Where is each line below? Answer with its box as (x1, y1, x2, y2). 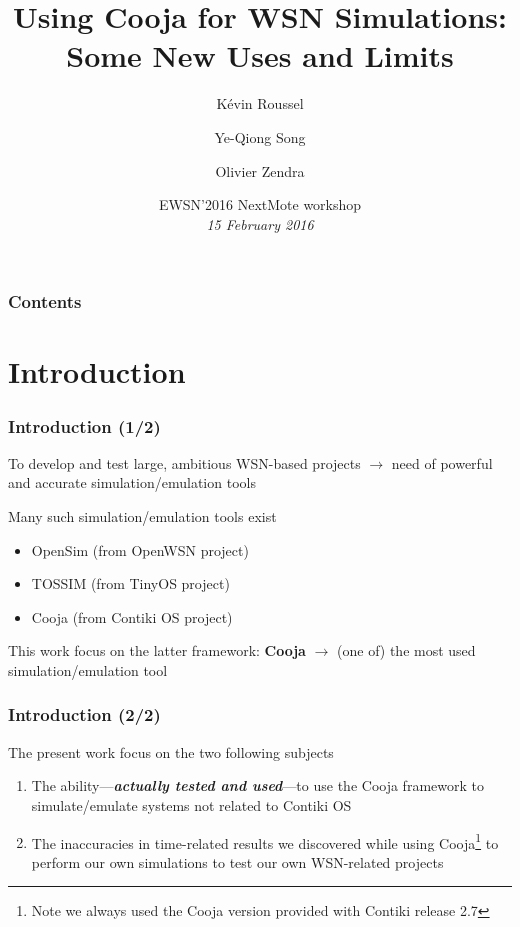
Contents (8, 289, 82, 314)
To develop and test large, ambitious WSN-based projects (8, 452, 361, 473)
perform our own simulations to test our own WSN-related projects (31, 851, 444, 872)
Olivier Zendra (215, 160, 305, 181)
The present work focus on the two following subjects (8, 741, 334, 762)
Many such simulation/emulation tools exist (8, 505, 277, 526)
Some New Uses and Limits (66, 35, 454, 76)
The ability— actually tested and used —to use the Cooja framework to (31, 775, 484, 796)
